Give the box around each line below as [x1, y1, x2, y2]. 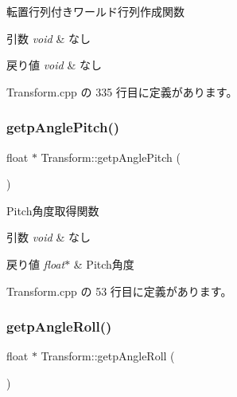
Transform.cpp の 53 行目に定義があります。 [6, 282, 232, 299]
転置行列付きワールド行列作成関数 [6, 3, 185, 19]
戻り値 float [6, 255, 65, 272]
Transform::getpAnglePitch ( [41, 148, 181, 165]
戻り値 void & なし [6, 57, 102, 73]
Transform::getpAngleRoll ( [41, 348, 175, 364]
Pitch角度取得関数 [6, 202, 99, 218]
